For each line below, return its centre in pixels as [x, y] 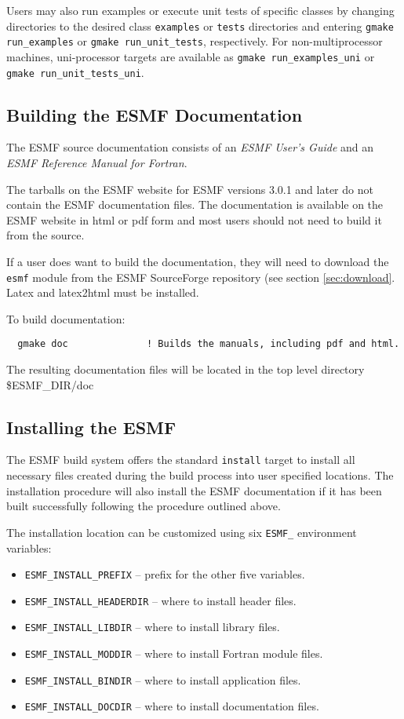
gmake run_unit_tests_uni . [75, 72]
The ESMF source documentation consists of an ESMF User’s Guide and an [190, 147]
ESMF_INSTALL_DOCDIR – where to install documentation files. [172, 706]
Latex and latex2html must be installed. [103, 292]
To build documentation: [66, 318]
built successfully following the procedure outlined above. [144, 506]
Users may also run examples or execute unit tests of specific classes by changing [200, 10]
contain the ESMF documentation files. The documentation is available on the [195, 204]
